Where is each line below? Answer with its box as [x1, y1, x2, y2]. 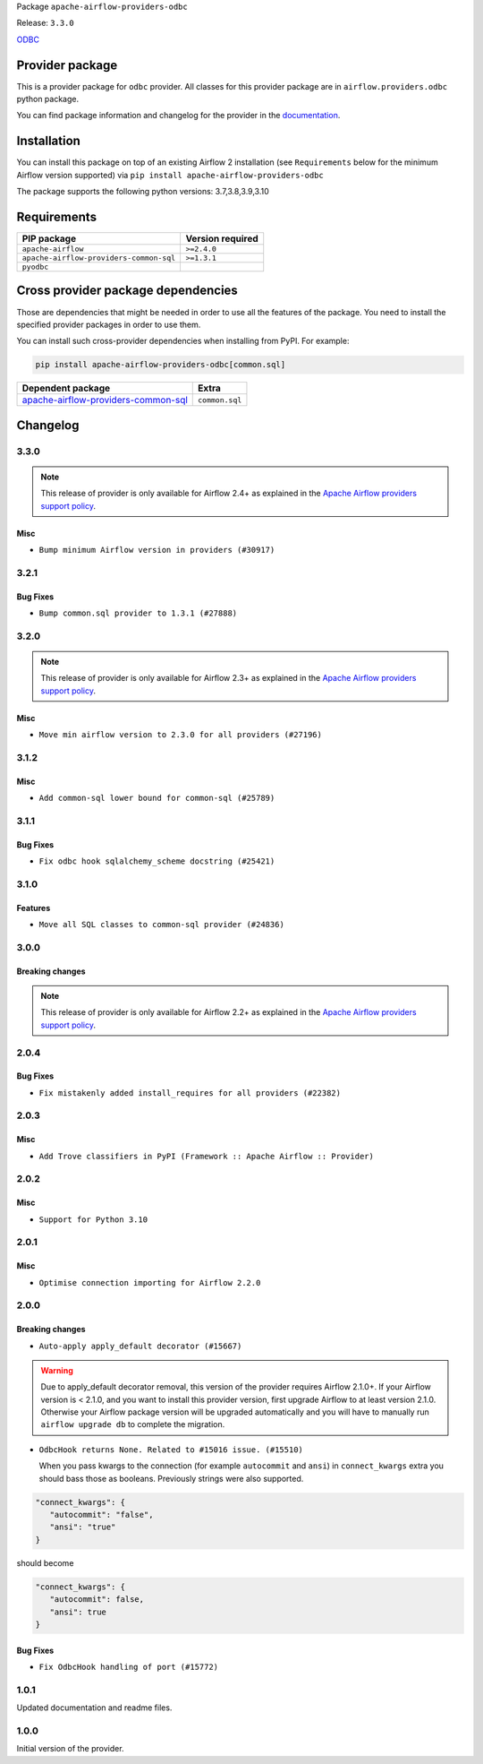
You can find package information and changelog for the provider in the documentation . [16, 110, 341, 121]
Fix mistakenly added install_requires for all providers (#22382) [38, 1088, 342, 1097]
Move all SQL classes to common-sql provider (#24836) [38, 919, 285, 930]
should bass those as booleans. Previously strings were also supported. [38, 1473, 304, 1484]
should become [16, 1557, 74, 1568]
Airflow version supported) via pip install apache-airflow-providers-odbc [16, 169, 324, 180]
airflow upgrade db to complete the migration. [40, 1419, 225, 1430]
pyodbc [21, 262, 49, 272]
